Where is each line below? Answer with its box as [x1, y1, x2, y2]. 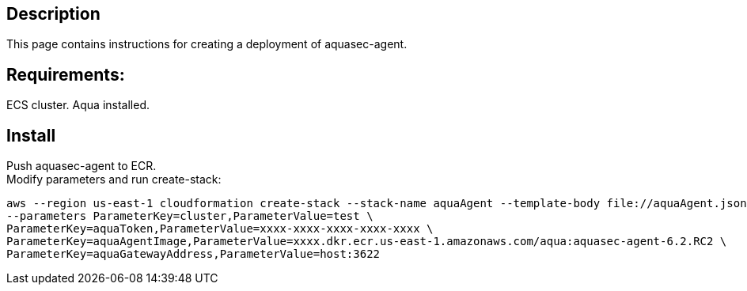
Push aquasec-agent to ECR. [6, 159, 157, 173]
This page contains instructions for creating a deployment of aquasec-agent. [6, 37, 408, 51]
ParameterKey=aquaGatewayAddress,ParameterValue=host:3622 [6, 248, 381, 261]
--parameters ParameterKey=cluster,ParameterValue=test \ [6, 210, 373, 223]
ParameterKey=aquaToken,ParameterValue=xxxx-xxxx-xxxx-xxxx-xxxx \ [6, 222, 434, 236]
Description [6, 4, 100, 24]
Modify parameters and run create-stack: [6, 172, 222, 187]
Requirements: [6, 64, 125, 85]
